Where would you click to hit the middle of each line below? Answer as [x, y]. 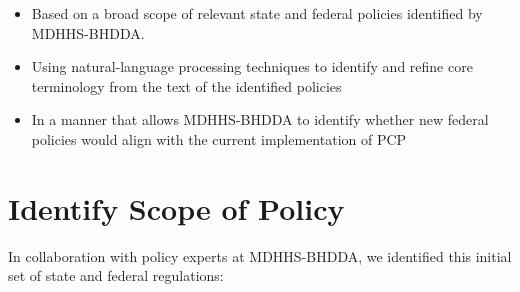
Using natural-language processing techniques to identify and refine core [252, 66]
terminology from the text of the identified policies [186, 85]
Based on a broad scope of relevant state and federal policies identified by [257, 13]
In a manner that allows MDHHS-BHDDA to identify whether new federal [260, 119]
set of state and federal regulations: [116, 275]
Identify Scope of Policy [176, 207]
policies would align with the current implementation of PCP [219, 138]
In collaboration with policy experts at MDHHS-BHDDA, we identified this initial [260, 255]
